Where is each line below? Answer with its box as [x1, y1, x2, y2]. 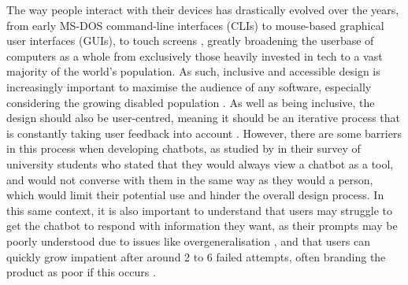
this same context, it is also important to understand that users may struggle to [6, 202, 392, 218]
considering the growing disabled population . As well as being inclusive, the [6, 94, 375, 110]
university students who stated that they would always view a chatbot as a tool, [6, 155, 394, 172]
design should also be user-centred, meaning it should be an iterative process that [6, 109, 401, 126]
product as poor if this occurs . [6, 264, 156, 280]
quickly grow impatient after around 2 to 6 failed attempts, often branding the [6, 248, 386, 265]
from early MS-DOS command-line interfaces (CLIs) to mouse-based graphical [6, 17, 384, 33]
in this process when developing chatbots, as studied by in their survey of [6, 140, 361, 157]
